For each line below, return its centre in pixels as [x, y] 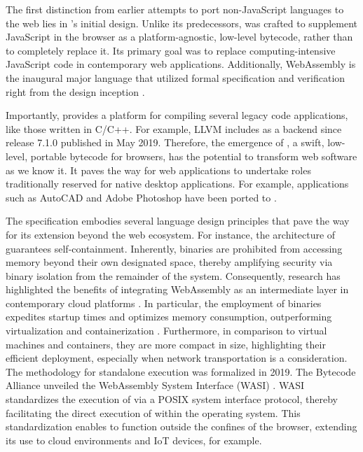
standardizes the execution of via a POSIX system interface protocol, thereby [172, 399]
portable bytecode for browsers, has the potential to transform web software [194, 156]
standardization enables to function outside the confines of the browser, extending [181, 426]
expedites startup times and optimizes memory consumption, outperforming [169, 317]
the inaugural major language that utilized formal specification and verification [176, 77]
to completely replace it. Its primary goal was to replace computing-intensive [171, 50]
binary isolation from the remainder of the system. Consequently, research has [173, 275]
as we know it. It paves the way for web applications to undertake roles [158, 170]
